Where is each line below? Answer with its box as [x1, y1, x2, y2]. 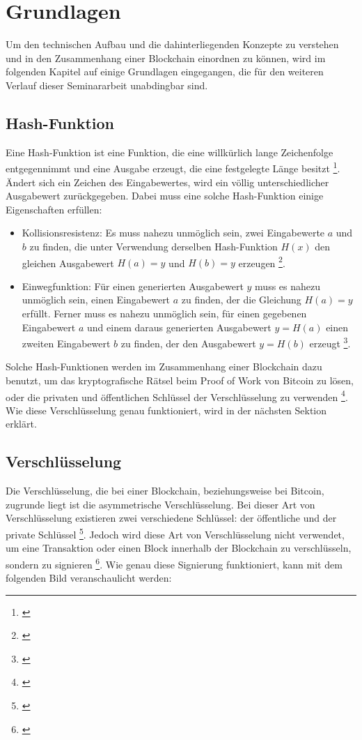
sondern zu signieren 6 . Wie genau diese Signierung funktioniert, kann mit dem [6, 554, 343, 571]
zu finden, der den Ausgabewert [120, 335, 256, 350]
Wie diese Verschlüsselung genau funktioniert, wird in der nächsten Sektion [6, 402, 327, 417]
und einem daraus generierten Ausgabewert [87, 319, 271, 334]
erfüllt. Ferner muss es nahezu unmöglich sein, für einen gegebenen [22, 305, 307, 320]
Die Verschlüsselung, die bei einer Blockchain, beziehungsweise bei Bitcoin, [6, 483, 324, 498]
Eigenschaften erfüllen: [6, 202, 102, 216]
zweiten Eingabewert [22, 335, 111, 350]
